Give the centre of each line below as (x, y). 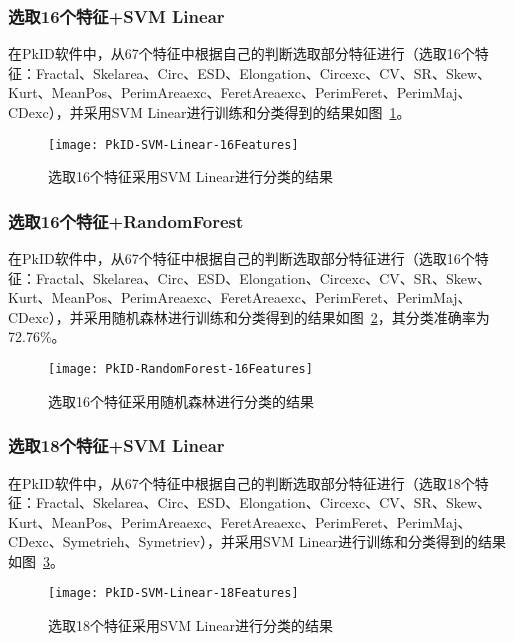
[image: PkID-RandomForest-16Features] (180, 369)
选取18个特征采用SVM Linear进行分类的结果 (190, 625)
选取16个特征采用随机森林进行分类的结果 (181, 400)
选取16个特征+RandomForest (126, 220)
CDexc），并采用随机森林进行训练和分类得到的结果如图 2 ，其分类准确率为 (249, 316)
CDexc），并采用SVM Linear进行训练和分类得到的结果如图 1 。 (209, 112)
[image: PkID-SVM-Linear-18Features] (173, 593)
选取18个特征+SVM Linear (116, 445)
